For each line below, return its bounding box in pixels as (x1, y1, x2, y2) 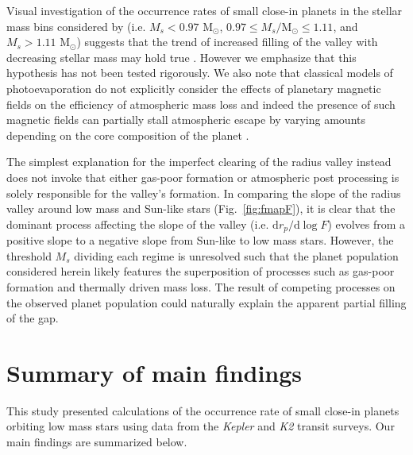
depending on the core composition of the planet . (6, 126, 249, 143)
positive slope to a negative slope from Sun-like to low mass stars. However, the (6, 232, 394, 249)
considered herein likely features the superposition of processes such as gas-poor (6, 263, 395, 280)
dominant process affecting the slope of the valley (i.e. (6, 215, 269, 232)
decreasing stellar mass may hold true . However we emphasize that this (6, 48, 357, 65)
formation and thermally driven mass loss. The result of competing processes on (6, 278, 396, 295)
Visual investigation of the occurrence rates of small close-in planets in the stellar (6, 2, 403, 18)
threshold (6, 247, 52, 264)
